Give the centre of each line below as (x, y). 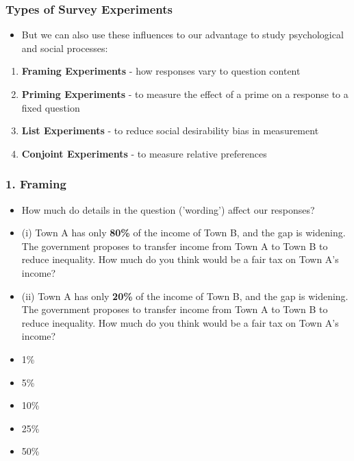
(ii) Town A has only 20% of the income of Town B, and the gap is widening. (185, 296)
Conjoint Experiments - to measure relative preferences (144, 153)
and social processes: (65, 48)
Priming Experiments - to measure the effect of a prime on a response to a (185, 94)
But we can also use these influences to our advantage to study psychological (182, 35)
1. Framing (36, 184)
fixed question (51, 107)
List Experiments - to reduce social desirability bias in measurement (170, 130)
